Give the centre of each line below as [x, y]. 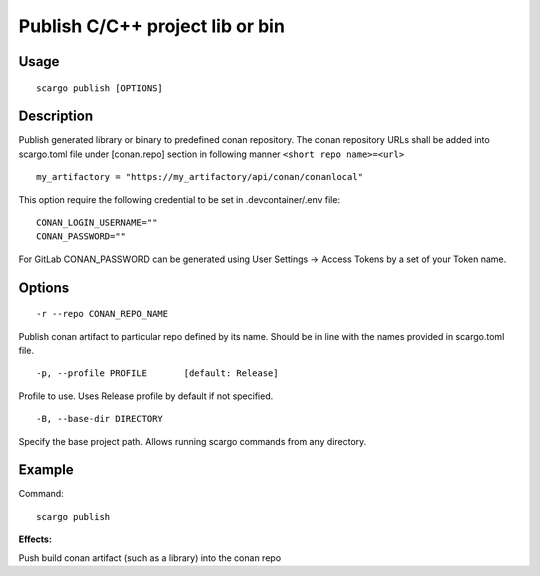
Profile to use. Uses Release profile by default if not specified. [146, 396]
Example [46, 470]
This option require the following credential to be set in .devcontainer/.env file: [179, 199]
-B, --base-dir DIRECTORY [100, 419]
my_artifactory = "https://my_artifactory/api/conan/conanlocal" [200, 177]
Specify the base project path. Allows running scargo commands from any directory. [192, 441]
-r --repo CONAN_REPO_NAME [102, 314]
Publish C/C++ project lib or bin [151, 26]
